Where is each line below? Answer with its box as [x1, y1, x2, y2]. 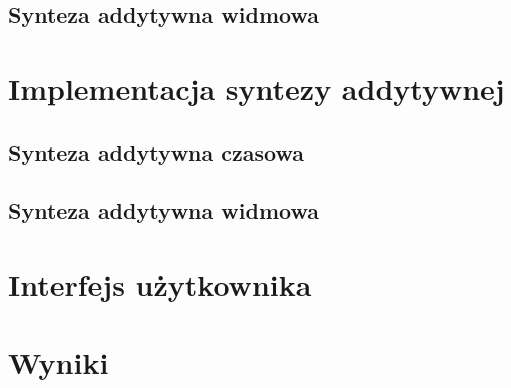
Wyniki [8, 342, 109, 383]
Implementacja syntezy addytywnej [8, 67, 505, 108]
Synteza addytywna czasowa [8, 136, 304, 167]
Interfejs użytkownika [8, 263, 312, 304]
